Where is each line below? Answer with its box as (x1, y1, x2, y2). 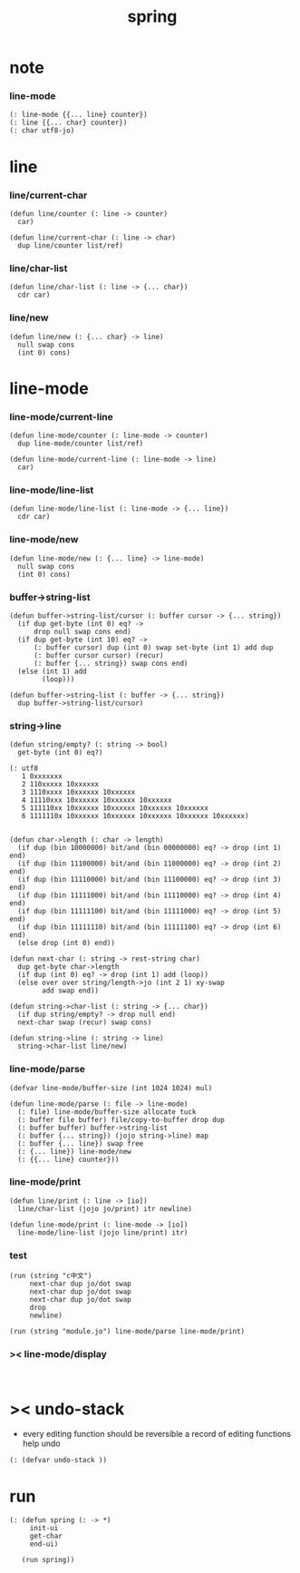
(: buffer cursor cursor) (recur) (33, 650, 165, 659)
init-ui (29, 1524, 59, 1533)
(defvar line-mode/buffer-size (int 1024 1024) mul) (9, 1083, 213, 1092)
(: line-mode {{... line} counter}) (9, 111, 148, 120)
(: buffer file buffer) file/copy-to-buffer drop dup (17, 1115, 225, 1124)
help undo (22, 1438, 61, 1449)
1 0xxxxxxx (21, 772, 63, 781)
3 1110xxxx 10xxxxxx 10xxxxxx (21, 787, 136, 797)
